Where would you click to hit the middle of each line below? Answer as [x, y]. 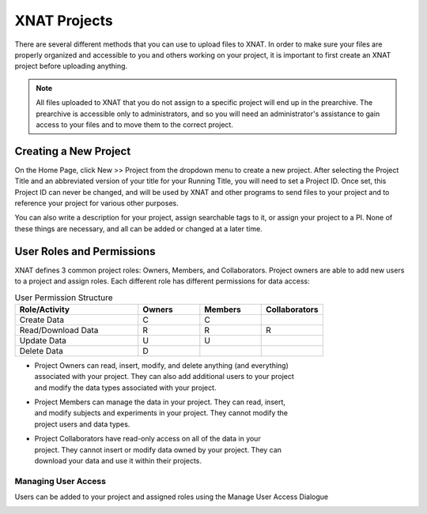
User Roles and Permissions [85, 251]
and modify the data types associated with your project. [125, 388]
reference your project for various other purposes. [96, 203]
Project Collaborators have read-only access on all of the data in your [147, 439]
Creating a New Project [73, 151]
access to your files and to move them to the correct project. [134, 124]
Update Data [43, 340]
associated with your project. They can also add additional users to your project [164, 377]
